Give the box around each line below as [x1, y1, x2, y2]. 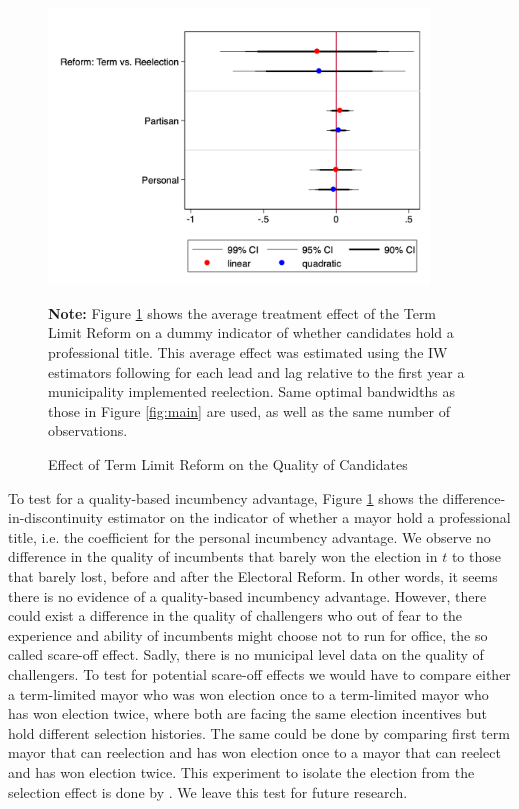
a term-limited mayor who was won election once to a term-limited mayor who [8, 683, 489, 704]
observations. [48, 420, 128, 441]
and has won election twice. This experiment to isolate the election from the [8, 761, 475, 782]
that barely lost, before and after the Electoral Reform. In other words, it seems [8, 565, 498, 586]
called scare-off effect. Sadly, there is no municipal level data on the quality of [8, 644, 484, 665]
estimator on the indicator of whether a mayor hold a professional [107, 507, 511, 528]
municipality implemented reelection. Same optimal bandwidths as [48, 381, 455, 402]
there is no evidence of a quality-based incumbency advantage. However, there [8, 585, 487, 606]
